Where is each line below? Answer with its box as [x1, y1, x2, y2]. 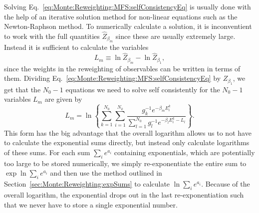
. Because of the [201, 179, 250, 189]
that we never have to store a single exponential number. [4, 199, 178, 210]
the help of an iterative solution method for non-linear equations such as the [4, 11, 238, 21]
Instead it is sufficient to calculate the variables [4, 42, 149, 52]
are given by [44, 94, 82, 104]
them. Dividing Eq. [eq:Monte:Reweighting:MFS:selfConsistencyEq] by [4, 73, 221, 83]
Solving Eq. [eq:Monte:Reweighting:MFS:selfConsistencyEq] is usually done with [4, 1, 251, 11]
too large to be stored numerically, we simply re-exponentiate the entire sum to [4, 158, 247, 168]
